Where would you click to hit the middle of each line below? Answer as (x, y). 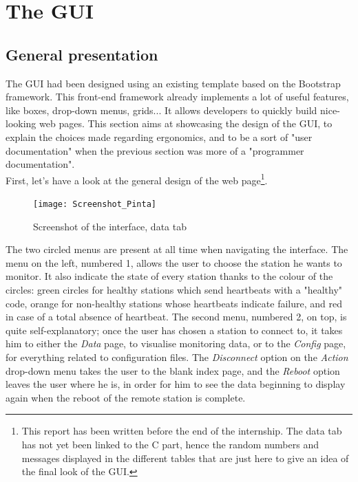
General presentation (82, 54)
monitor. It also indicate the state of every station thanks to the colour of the (169, 276)
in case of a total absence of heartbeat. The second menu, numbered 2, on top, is (176, 317)
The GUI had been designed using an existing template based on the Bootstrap (173, 83)
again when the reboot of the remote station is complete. (126, 397)
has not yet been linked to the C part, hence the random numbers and (170, 444)
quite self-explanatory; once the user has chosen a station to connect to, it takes (174, 330)
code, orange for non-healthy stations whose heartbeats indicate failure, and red (174, 303)
